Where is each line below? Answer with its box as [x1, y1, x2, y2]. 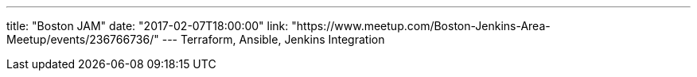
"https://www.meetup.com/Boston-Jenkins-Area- [291, 19, 551, 33]
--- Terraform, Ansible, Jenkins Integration [162, 33, 385, 46]
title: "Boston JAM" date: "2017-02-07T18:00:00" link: [6, 19, 289, 33]
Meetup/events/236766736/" [6, 33, 159, 46]
